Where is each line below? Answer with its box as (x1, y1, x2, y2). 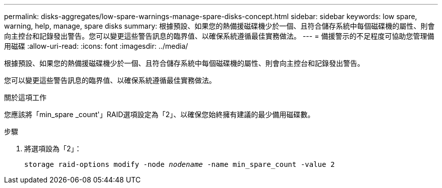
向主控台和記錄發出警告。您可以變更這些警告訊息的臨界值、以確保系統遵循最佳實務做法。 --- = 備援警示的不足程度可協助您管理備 (4, 32, 434, 40)
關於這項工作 (4, 93, 46, 102)
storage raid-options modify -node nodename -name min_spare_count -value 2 (24, 160, 335, 168)
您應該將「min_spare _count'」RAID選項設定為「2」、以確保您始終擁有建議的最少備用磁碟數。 (4, 110, 315, 119)
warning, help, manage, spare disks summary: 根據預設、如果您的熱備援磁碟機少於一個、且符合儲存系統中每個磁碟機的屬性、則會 (4, 22, 435, 30)
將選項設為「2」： (24, 144, 82, 153)
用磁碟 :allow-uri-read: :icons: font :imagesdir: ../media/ (4, 42, 188, 50)
